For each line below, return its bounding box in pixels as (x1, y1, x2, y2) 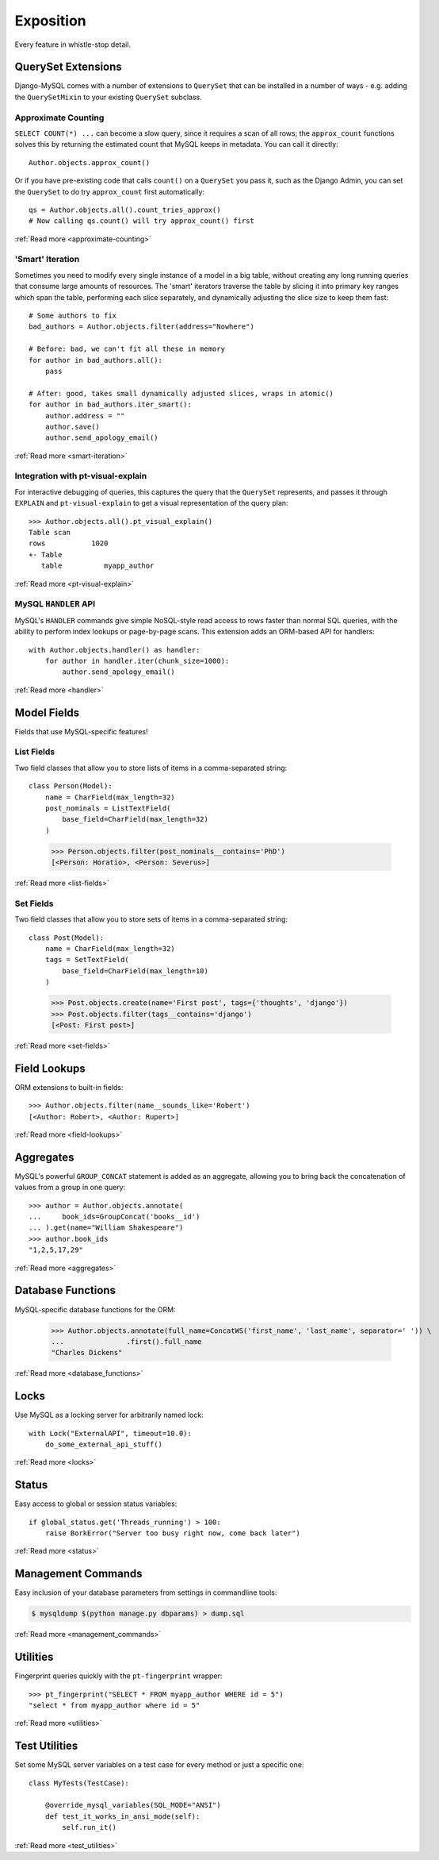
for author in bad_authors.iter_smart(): (29, 400, 192, 409)
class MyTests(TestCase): (29, 1778, 130, 1788)
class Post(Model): (29, 933, 105, 942)
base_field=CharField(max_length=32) (62, 814, 209, 824)
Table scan (29, 528, 71, 537)
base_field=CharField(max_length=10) (62, 966, 209, 976)
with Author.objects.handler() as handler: (29, 645, 200, 654)
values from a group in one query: (14, 1183, 126, 1192)
